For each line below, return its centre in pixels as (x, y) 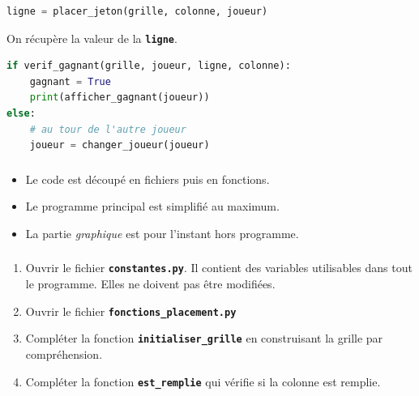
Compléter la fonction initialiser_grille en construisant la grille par (204, 338)
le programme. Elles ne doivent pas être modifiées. (150, 284)
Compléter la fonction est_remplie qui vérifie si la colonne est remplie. (203, 381)
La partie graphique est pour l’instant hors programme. (162, 233)
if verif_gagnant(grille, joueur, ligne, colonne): (149, 66)
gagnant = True (70, 81)
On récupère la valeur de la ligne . (92, 38)
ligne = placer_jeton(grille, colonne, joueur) (137, 11)
